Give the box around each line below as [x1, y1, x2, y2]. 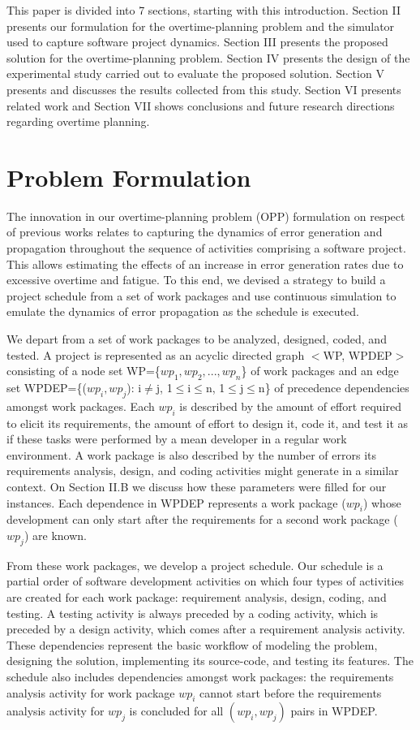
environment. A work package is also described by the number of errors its [6, 446, 377, 463]
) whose [362, 494, 401, 511]
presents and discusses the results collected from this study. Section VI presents [6, 80, 401, 97]
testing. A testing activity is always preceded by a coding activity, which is [6, 604, 379, 621]
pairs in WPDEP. [290, 702, 378, 719]
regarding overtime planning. [6, 113, 150, 130]
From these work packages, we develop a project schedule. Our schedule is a [6, 556, 384, 573]
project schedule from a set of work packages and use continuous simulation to [6, 287, 396, 304]
